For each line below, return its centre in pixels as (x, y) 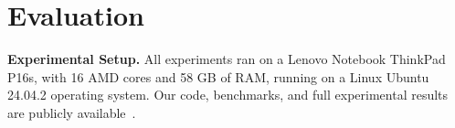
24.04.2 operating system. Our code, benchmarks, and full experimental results (228, 95)
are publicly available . (72, 112)
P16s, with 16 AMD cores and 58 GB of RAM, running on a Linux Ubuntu (218, 76)
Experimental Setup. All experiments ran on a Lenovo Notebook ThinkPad (227, 59)
